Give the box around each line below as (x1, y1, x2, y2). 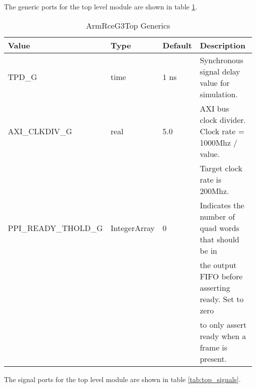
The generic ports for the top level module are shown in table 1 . (4, 1, 197, 11)
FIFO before (199, 270, 243, 282)
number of (199, 210, 235, 222)
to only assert (199, 318, 247, 330)
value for (199, 77, 230, 88)
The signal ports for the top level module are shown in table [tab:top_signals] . (4, 374, 241, 384)
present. (199, 352, 227, 364)
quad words (199, 222, 240, 233)
